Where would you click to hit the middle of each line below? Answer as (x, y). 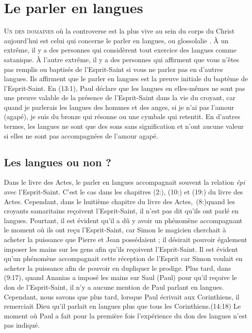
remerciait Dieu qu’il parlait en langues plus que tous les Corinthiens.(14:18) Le (122, 306)
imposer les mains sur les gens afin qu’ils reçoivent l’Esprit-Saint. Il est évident (121, 249)
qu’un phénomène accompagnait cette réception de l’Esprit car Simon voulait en (123, 258)
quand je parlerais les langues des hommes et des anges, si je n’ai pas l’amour (119, 107)
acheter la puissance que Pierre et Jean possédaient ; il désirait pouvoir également (126, 239)
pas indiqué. (22, 325)
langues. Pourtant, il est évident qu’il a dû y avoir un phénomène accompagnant (123, 220)
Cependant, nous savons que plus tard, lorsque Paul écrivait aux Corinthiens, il (122, 296)
